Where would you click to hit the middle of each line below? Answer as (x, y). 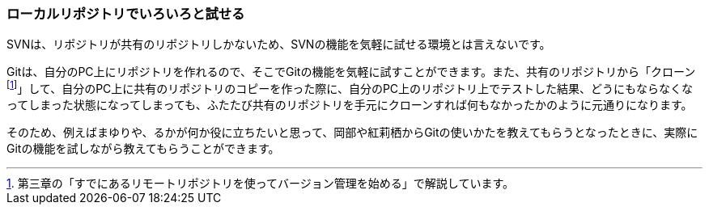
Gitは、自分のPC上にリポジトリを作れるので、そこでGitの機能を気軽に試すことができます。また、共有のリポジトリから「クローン (351, 72)
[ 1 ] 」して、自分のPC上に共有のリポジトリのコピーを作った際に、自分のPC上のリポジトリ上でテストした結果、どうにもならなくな (350, 88)
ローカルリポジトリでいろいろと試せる (126, 14)
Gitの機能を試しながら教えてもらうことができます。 (143, 149)
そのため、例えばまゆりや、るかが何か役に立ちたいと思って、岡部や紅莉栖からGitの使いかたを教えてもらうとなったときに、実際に (352, 133)
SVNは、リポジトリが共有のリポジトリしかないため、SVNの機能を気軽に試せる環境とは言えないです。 (279, 44)
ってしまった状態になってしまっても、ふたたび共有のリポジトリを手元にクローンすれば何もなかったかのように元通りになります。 (350, 105)
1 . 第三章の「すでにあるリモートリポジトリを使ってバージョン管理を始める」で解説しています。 (261, 184)
